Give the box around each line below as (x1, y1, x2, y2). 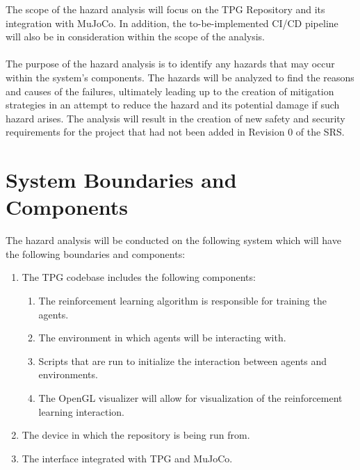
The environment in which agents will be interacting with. (38, 330, 286, 345)
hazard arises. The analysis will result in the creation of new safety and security (6, 111, 345, 125)
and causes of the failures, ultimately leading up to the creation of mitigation (6, 83, 334, 98)
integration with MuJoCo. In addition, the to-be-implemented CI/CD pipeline (6, 15, 338, 30)
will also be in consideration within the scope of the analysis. (6, 29, 265, 44)
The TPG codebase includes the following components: (22, 270, 256, 284)
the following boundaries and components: (6, 246, 186, 261)
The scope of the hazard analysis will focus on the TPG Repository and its (6, 2, 325, 16)
